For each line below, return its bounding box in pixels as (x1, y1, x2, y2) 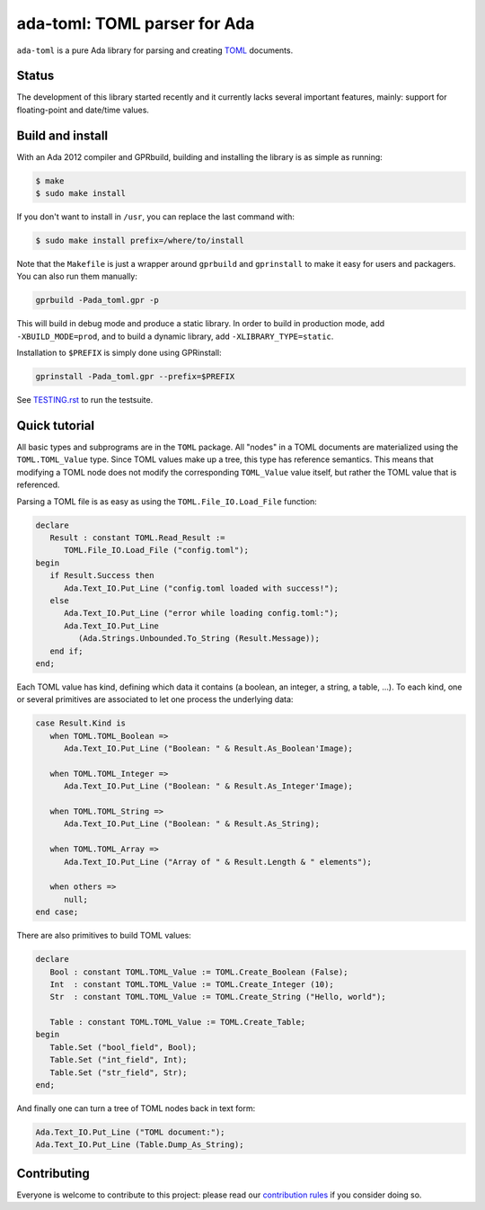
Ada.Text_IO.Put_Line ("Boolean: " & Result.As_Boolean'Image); (64, 743, 354, 754)
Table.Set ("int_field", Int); (49, 1054, 188, 1065)
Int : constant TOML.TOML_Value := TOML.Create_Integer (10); (49, 979, 334, 989)
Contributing (16, 1165, 90, 1181)
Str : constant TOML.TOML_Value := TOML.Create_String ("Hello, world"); (49, 992, 386, 1002)
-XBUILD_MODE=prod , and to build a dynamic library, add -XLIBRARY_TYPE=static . (16, 331, 334, 342)
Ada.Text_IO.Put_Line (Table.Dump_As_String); (35, 1140, 244, 1150)
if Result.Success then (49, 571, 154, 581)
